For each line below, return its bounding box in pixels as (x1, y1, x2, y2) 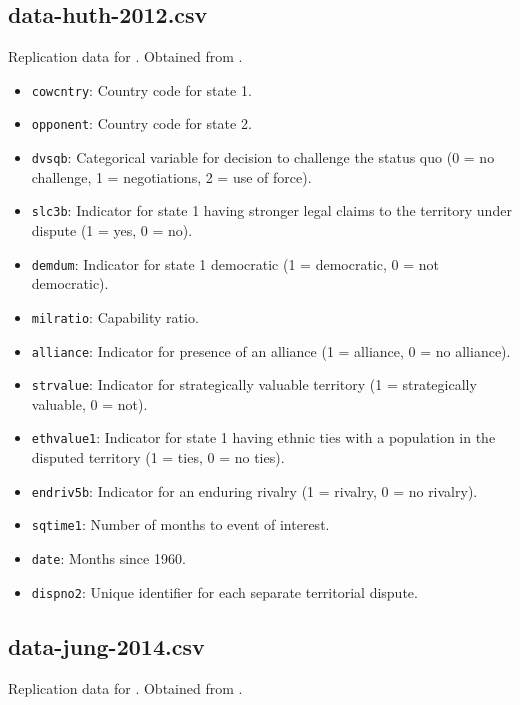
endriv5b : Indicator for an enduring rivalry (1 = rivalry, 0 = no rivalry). (31, 480, 478, 501)
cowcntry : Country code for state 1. (31, 79, 252, 100)
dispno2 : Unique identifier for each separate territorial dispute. (31, 581, 418, 602)
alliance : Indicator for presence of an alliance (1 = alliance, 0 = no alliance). (31, 340, 511, 361)
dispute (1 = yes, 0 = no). (31, 220, 193, 241)
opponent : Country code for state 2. (31, 113, 252, 134)
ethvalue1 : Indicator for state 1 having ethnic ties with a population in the (31, 427, 496, 448)
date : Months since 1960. (31, 547, 186, 568)
